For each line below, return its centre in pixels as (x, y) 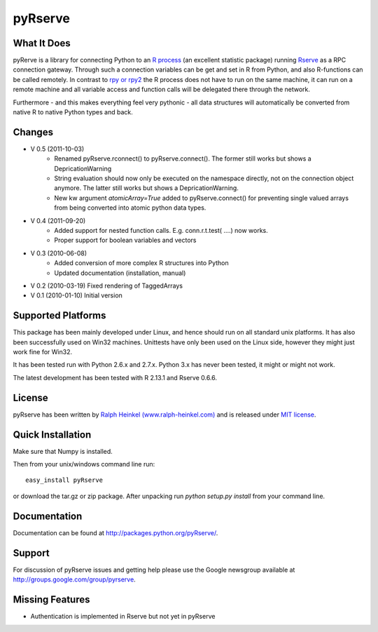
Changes (33, 132)
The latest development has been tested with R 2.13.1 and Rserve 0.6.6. (115, 377)
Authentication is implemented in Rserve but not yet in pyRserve (123, 616)
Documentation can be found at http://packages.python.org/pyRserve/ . (115, 532)
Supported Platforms (59, 316)
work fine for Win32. (43, 352)
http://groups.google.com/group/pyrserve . (74, 579)
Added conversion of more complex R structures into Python (141, 263)
